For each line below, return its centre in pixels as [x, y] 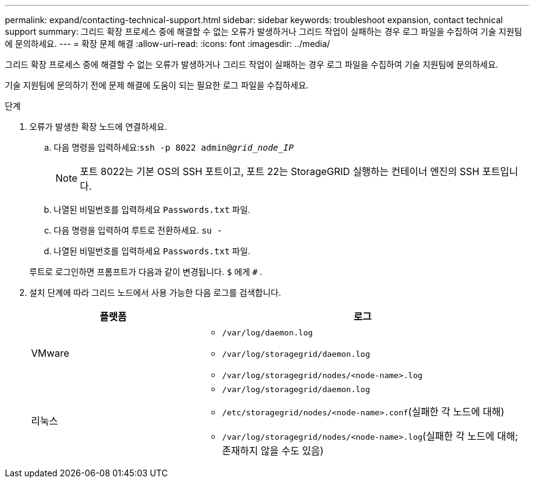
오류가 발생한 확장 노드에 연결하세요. [98, 127]
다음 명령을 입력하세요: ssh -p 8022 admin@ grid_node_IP [174, 147]
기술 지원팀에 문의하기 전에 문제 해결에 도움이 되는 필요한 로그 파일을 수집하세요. [157, 85]
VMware [50, 353]
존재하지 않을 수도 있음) [273, 451]
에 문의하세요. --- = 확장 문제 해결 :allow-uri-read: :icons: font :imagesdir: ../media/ [168, 44]
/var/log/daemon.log [268, 333]
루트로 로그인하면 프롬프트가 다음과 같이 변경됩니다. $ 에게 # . [146, 272]
